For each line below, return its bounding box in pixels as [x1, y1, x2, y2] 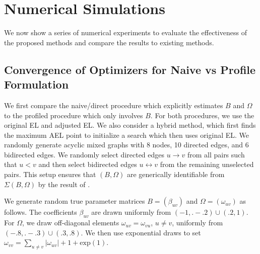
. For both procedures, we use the [150, 110, 254, 120]
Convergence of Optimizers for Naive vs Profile [4, 61, 256, 77]
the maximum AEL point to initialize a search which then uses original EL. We [4, 129, 249, 140]
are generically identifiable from [126, 169, 225, 180]
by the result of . [38, 179, 90, 189]
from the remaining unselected [160, 159, 254, 170]
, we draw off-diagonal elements [22, 217, 119, 228]
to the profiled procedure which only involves [4, 110, 143, 120]
